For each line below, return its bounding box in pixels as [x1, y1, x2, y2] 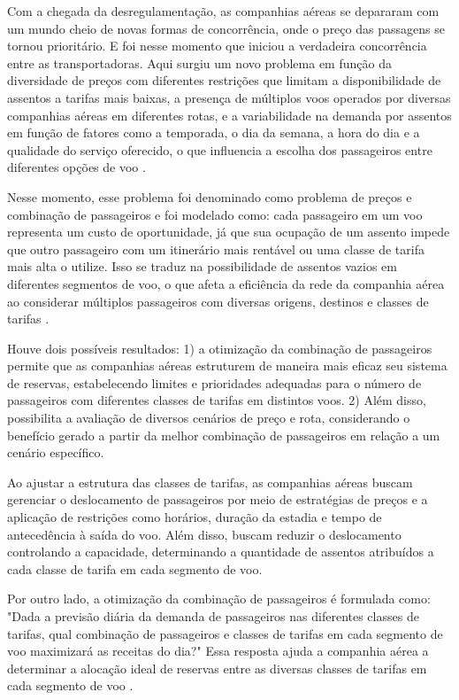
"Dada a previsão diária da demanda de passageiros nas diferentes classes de [7, 607, 419, 625]
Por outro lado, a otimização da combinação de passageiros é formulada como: [7, 589, 431, 608]
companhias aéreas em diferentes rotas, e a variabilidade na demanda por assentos [7, 105, 452, 124]
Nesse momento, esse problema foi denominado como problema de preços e [7, 187, 412, 206]
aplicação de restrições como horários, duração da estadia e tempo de [7, 508, 382, 526]
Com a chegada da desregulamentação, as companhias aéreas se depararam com [7, 2, 440, 19]
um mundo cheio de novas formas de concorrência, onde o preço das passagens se [7, 19, 445, 37]
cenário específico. [7, 443, 104, 462]
